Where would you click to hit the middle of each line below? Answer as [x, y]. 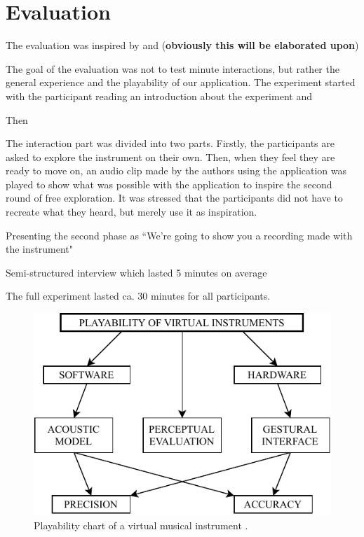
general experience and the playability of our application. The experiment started [181, 82]
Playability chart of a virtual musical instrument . [141, 525]
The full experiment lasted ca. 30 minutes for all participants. [138, 296]
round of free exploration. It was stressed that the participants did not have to [174, 198]
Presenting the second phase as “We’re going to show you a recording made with [179, 235]
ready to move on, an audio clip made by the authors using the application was [176, 170]
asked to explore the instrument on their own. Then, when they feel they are [170, 156]
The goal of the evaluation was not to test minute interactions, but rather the [173, 68]
